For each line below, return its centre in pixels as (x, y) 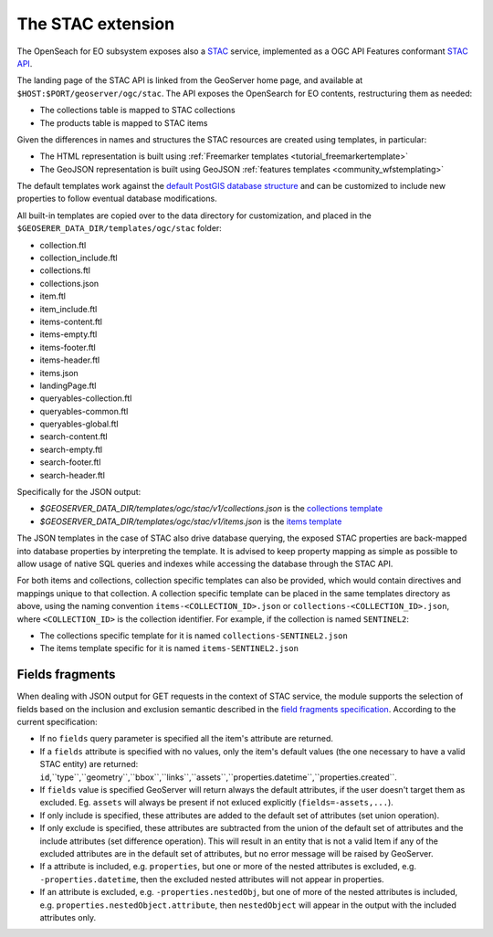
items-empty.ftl (68, 334)
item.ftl (52, 296)
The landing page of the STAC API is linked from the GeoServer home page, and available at (190, 80)
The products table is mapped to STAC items (124, 122)
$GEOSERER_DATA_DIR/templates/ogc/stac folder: (120, 228)
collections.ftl (65, 270)
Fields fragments (66, 674)
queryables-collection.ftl (86, 398)
